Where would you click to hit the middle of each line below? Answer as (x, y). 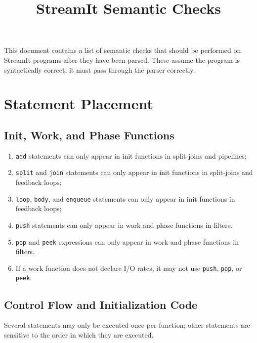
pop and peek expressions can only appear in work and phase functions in (127, 241)
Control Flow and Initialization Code (101, 304)
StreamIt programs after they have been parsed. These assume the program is (122, 60)
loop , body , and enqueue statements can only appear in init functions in (125, 198)
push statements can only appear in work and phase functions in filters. (124, 225)
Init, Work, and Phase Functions (89, 135)
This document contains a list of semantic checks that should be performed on (123, 50)
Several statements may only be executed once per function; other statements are (127, 325)
